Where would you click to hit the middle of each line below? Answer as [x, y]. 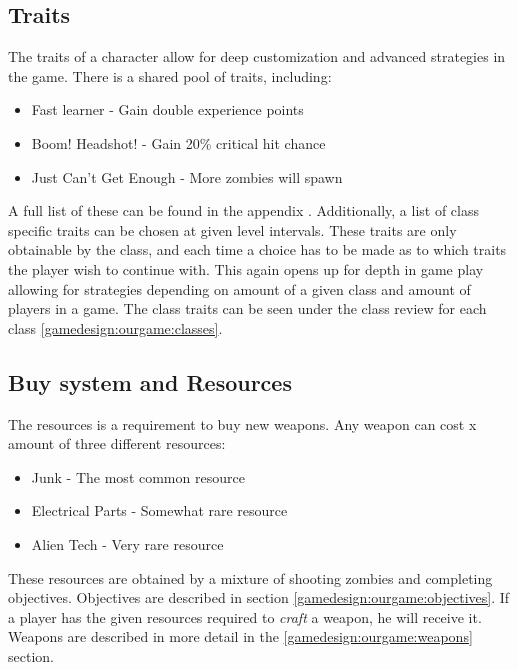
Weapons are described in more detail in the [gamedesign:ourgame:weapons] [240, 636]
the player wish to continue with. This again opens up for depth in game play [246, 268]
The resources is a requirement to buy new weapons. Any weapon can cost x [242, 423]
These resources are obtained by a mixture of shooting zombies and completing [250, 577]
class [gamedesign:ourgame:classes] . [115, 327]
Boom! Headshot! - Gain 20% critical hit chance [178, 142]
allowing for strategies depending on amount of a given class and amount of [239, 288]
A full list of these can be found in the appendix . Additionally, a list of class [243, 210]
